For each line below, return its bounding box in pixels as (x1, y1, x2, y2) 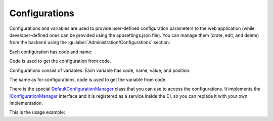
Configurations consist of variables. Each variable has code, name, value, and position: (9, 67, 191, 73)
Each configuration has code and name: (9, 49, 93, 55)
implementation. (9, 100, 43, 106)
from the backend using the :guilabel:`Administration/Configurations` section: (9, 39, 170, 46)
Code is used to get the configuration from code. (9, 58, 111, 64)
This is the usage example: (9, 109, 65, 115)
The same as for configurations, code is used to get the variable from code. (9, 76, 167, 83)
